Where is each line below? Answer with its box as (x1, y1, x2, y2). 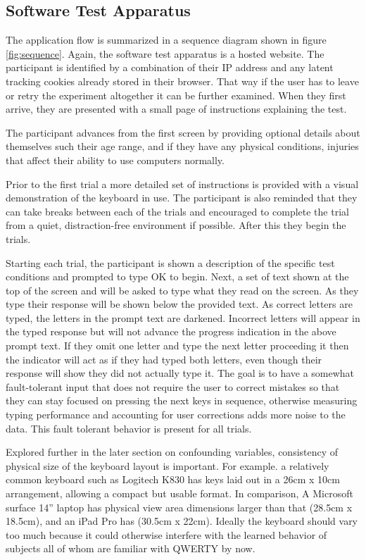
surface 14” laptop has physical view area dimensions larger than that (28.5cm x (6, 499, 353, 514)
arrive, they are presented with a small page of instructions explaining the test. (6, 101, 347, 116)
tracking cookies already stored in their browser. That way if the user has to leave (6, 73, 359, 88)
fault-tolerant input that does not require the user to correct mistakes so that (6, 379, 340, 394)
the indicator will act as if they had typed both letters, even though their (6, 351, 322, 366)
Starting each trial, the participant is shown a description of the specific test (6, 255, 335, 270)
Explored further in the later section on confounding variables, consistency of (6, 444, 339, 459)
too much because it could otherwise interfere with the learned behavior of (6, 527, 327, 542)
